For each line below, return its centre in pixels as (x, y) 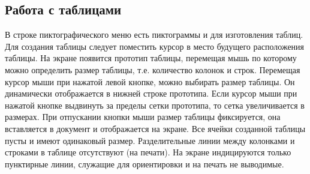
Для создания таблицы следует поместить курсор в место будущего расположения (155, 46)
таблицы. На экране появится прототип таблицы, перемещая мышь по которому (151, 58)
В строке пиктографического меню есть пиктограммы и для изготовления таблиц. (154, 34)
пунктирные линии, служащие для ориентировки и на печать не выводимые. (145, 163)
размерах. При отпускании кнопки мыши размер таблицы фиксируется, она (143, 117)
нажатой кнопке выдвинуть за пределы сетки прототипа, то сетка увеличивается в (155, 105)
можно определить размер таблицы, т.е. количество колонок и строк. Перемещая (153, 69)
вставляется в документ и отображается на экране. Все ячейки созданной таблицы (155, 128)
